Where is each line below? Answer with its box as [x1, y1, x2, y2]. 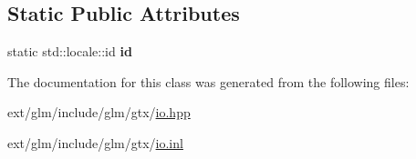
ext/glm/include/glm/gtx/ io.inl [7, 133, 183, 152]
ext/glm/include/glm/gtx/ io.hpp [7, 103, 191, 122]
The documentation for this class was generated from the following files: [7, 72, 410, 91]
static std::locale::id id [7, 42, 132, 61]
